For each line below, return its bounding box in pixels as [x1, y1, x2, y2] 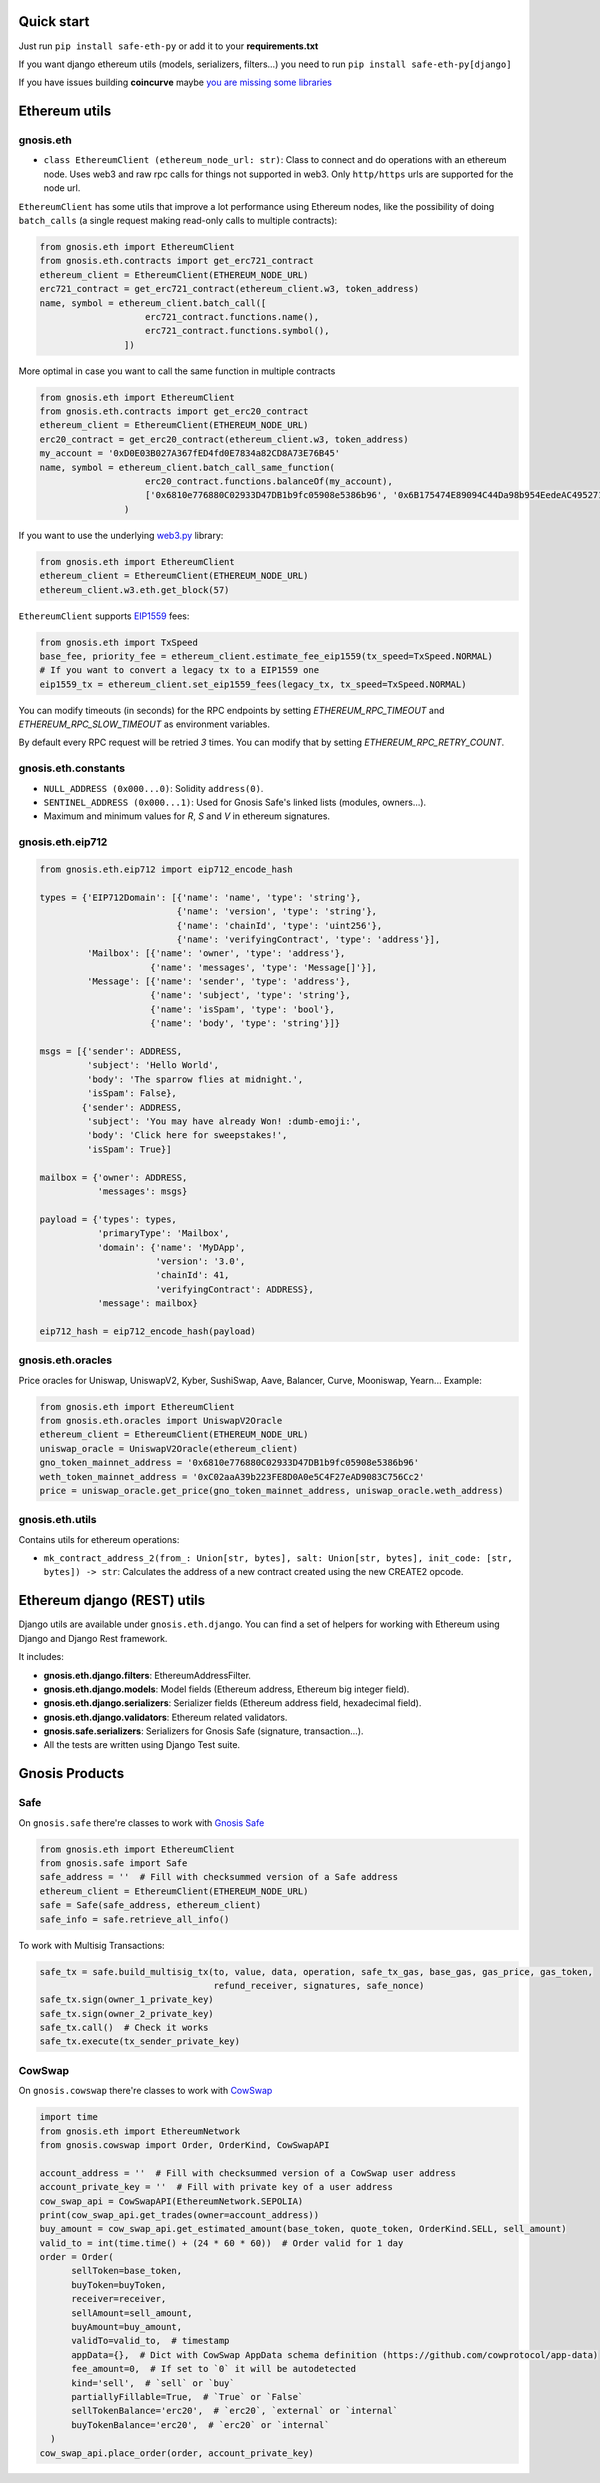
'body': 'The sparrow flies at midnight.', [86, 1073, 304, 1085]
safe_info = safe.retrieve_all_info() [39, 1913, 230, 1925]
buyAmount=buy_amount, [71, 2321, 183, 2333]
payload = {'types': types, [39, 1213, 177, 1225]
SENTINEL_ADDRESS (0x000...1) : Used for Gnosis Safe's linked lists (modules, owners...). [43, 796, 427, 809]
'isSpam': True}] [86, 1143, 172, 1155]
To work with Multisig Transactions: [18, 1939, 165, 1951]
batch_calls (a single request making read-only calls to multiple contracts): [18, 215, 338, 227]
